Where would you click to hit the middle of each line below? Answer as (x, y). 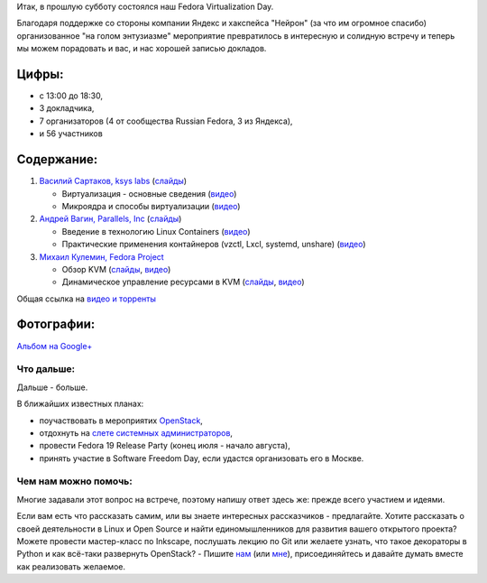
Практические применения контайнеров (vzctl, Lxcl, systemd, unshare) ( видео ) (214, 245)
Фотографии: (56, 324)
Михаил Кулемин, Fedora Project (101, 256)
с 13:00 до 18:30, (71, 96)
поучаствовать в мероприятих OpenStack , (121, 421)
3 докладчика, (67, 108)
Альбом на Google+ (55, 346)
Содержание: (57, 159)
